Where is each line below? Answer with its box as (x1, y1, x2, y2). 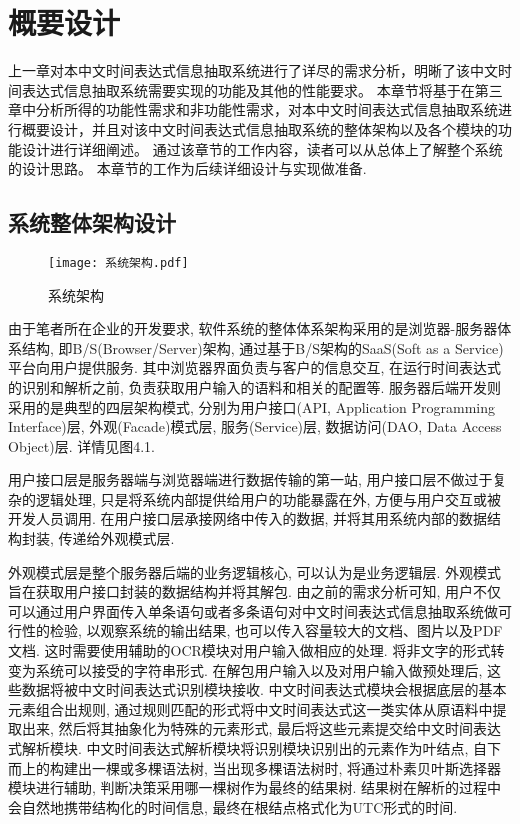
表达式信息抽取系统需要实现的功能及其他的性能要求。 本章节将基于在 (21, 79, 475, 100)
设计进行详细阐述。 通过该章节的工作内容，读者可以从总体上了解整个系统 (21, 138, 503, 159)
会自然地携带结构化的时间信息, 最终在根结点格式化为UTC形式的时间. (8, 796, 458, 817)
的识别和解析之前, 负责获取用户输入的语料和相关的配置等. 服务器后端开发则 (8, 376, 502, 397)
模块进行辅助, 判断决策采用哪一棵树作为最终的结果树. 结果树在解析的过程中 (8, 777, 502, 798)
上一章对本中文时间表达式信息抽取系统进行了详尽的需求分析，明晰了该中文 (8, 60, 498, 81)
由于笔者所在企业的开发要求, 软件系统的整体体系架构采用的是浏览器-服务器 (8, 318, 498, 339)
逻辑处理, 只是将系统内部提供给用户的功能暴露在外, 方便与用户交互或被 (35, 488, 502, 509)
